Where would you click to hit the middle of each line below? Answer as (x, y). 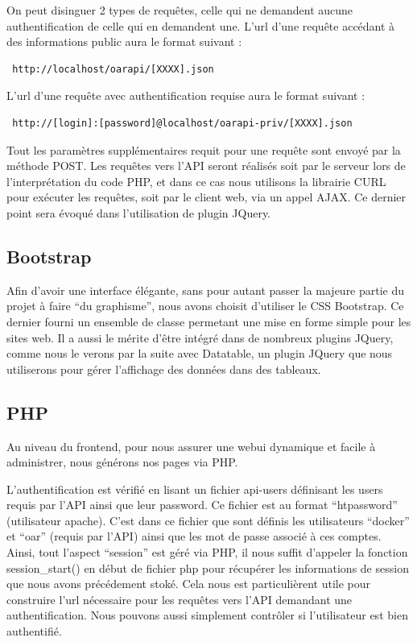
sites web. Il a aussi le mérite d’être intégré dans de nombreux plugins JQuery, (200, 337)
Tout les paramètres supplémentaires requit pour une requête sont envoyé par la (204, 149)
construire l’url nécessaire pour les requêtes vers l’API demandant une (180, 599)
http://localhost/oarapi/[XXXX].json (113, 69)
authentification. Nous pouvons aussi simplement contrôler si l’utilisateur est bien (207, 615)
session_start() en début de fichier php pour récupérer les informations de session (208, 567)
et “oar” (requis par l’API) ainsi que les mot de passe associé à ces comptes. (194, 536)
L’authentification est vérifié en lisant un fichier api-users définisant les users (195, 489)
